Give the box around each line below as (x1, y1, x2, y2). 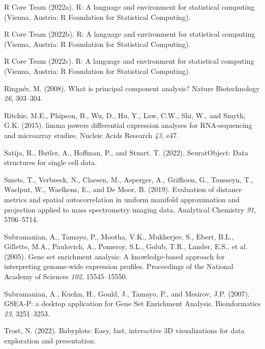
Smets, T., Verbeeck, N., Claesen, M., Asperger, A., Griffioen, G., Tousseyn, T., (4, 174, 253, 184)
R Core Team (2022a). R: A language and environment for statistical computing (4, 2, 255, 12)
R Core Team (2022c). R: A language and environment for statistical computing (4, 56, 254, 66)
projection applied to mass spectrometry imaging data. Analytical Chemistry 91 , (4, 204, 256, 214)
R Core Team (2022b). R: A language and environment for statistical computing (4, 29, 255, 39)
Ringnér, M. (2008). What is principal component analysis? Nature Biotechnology (4, 83, 260, 93)
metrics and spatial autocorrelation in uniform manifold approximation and (4, 194, 240, 204)
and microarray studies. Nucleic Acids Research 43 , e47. (4, 129, 179, 140)
